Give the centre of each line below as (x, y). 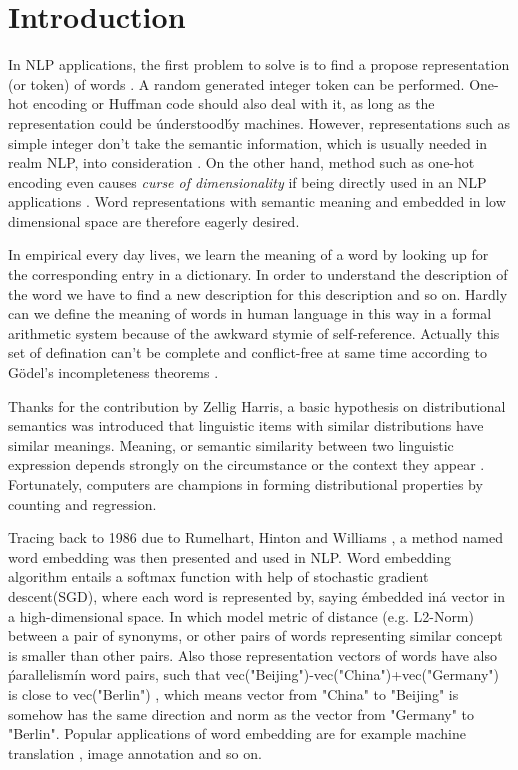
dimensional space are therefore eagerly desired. (154, 220)
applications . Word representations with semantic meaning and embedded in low (257, 201)
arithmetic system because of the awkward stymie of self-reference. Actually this (254, 332)
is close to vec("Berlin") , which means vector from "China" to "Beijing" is (233, 693)
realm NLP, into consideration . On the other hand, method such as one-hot (241, 162)
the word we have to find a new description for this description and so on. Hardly (258, 293)
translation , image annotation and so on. (135, 752)
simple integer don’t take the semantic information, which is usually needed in (248, 142)
